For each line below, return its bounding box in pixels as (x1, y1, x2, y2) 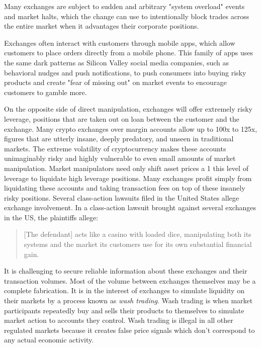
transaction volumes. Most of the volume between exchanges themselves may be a (4, 275, 256, 286)
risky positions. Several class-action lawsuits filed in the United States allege (4, 192, 239, 203)
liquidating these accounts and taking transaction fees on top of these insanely (4, 183, 245, 193)
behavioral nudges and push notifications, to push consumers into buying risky (4, 67, 246, 77)
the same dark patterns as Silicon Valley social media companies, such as (4, 57, 229, 67)
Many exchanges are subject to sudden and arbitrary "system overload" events (4, 1, 245, 11)
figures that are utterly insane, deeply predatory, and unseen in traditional (4, 133, 234, 144)
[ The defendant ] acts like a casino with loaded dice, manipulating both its (24, 229, 251, 239)
